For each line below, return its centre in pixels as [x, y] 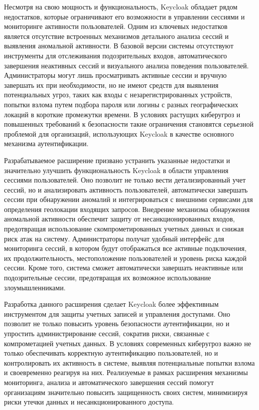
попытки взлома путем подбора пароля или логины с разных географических [121, 104]
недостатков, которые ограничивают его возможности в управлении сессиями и [125, 16]
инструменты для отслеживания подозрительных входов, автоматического [116, 55]
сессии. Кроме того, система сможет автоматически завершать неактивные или [124, 268]
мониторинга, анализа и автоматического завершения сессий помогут [109, 382]
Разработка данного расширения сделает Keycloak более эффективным [111, 304]
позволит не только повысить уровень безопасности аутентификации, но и [117, 323]
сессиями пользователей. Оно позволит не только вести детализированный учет [125, 180]
